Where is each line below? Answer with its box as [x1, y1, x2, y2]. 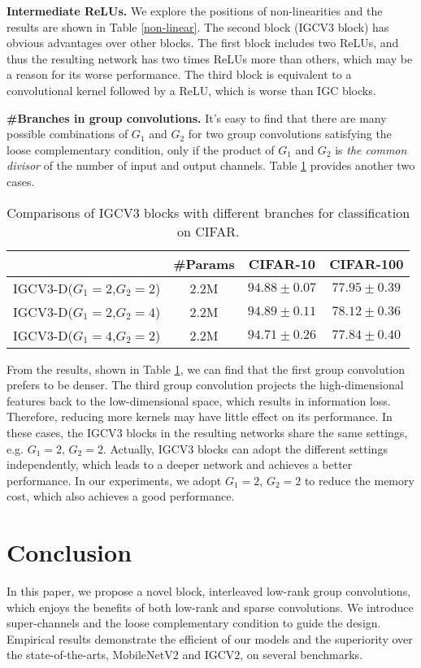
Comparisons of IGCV [7, 202, 133, 222]
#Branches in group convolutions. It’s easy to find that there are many [7, 109, 387, 126]
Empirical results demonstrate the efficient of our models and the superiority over [7, 630, 413, 647]
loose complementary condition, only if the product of [7, 141, 275, 158]
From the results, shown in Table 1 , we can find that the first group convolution [7, 360, 405, 377]
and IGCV [182, 646, 235, 663]
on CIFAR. [176, 221, 240, 241]
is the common [335, 141, 407, 158]
